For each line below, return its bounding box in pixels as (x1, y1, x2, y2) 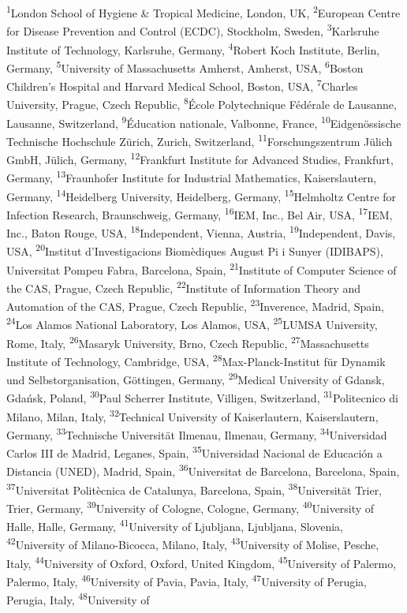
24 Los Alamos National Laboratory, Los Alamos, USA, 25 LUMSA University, (6, 314, 378, 332)
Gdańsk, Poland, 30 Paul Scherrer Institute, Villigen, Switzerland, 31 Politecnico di (6, 387, 398, 406)
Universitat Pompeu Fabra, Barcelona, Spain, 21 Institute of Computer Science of (6, 259, 397, 278)
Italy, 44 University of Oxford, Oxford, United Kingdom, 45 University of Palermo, (6, 552, 397, 571)
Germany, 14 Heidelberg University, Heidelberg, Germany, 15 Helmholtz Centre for (6, 185, 397, 204)
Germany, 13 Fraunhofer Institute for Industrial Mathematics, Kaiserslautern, (6, 167, 377, 185)
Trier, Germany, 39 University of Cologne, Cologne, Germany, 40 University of (6, 497, 375, 516)
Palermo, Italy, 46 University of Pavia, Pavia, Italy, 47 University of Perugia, (6, 570, 367, 589)
